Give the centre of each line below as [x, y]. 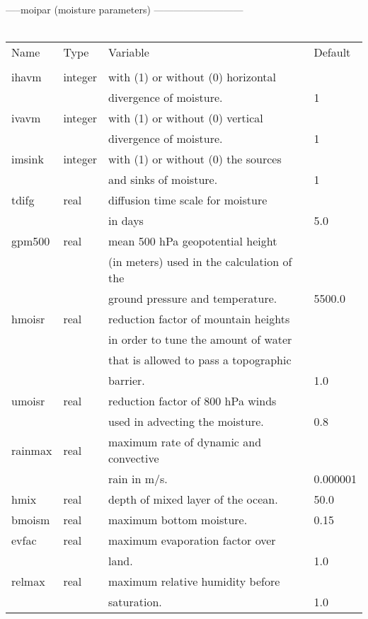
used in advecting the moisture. [186, 422]
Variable [129, 52]
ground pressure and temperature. [193, 299]
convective [134, 458]
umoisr [28, 401]
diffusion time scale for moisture [188, 200]
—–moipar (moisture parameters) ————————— [125, 9]
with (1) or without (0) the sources [195, 159]
